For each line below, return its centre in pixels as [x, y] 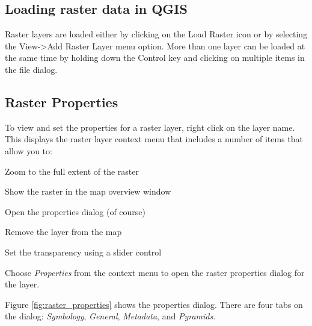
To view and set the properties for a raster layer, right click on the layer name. [150, 127]
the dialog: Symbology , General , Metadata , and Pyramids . [110, 316]
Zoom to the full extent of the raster [72, 171]
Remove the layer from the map [63, 232]
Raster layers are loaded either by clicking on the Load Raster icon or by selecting [156, 34]
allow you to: [29, 150]
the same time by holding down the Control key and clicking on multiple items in [155, 58]
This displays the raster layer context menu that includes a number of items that [154, 139]
